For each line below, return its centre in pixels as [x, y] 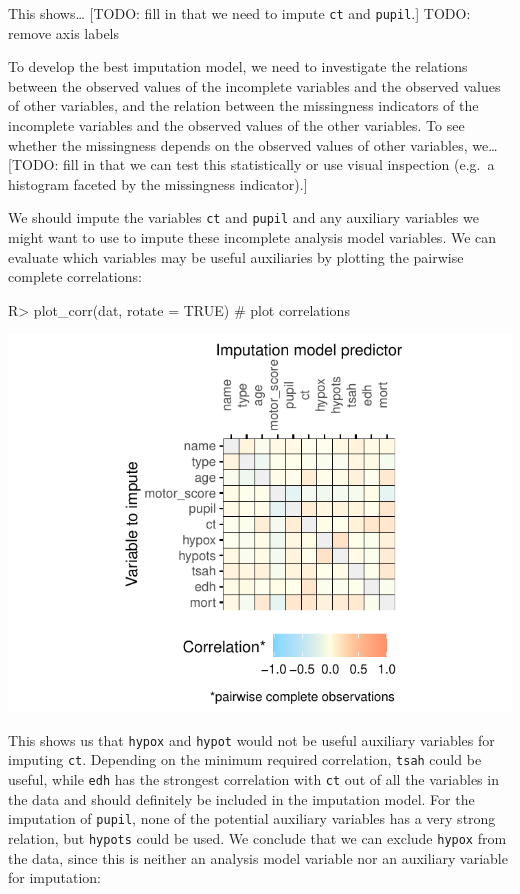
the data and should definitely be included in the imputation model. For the [241, 798]
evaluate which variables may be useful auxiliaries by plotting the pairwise [236, 256]
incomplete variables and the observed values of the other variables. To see [236, 125]
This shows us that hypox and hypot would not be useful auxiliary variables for [251, 739]
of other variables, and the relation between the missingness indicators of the [243, 105]
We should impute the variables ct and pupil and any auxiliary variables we [243, 217]
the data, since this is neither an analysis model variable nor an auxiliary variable [258, 857]
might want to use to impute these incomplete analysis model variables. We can [252, 237]
